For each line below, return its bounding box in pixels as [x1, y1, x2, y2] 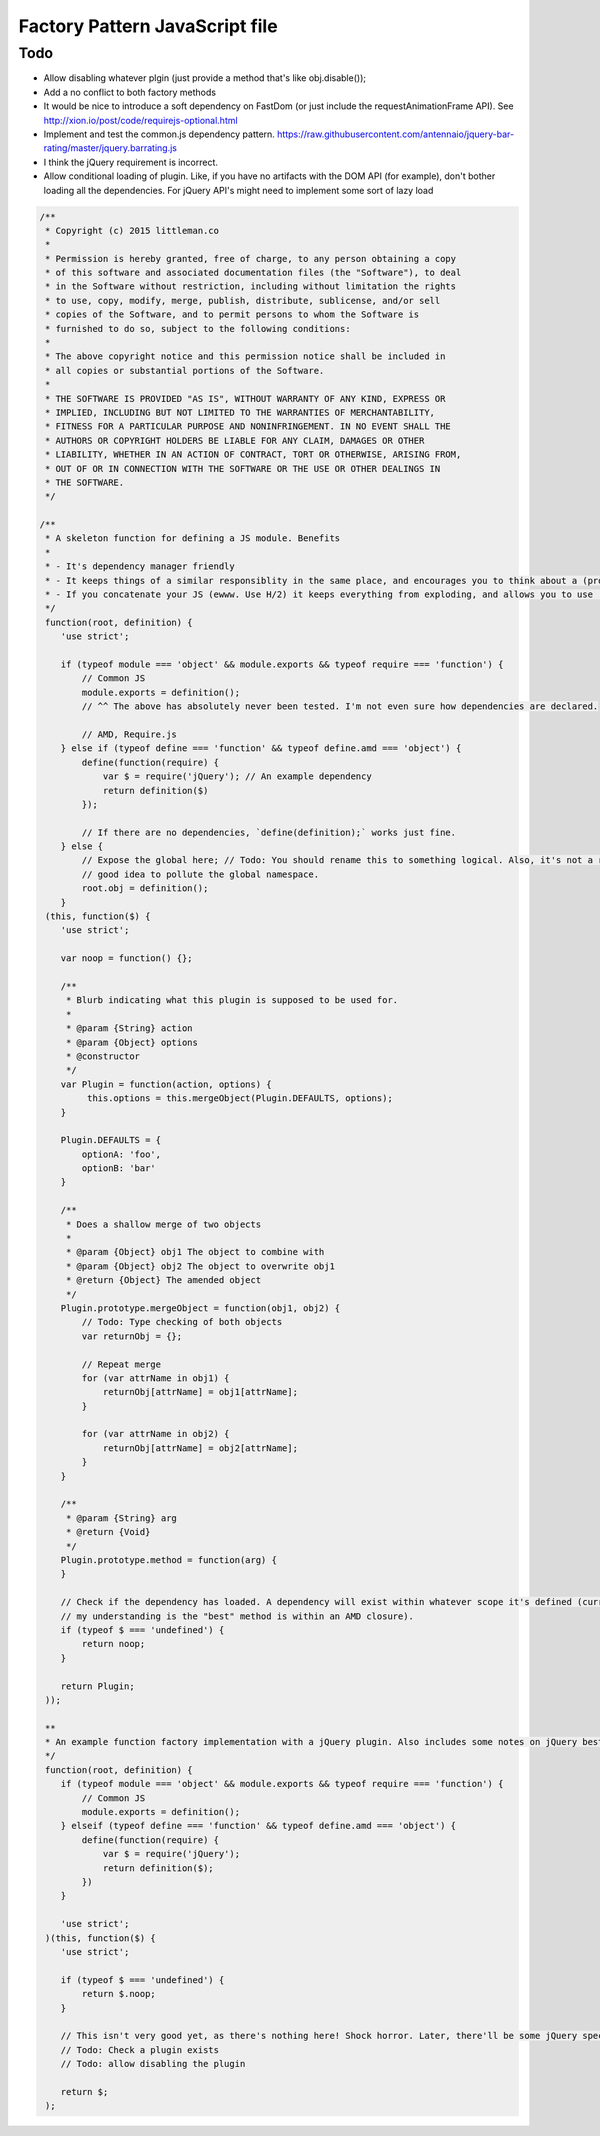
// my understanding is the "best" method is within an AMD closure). [60, 1610, 415, 1622]
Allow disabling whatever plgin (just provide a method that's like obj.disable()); [43, 72, 367, 84]
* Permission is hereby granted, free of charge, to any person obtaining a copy [45, 253, 457, 264]
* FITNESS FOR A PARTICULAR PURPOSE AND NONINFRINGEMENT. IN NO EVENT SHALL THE [45, 421, 452, 432]
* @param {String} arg [65, 1512, 177, 1524]
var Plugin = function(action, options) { [60, 1078, 272, 1090]
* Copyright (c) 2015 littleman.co [45, 225, 220, 236]
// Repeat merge [81, 1358, 162, 1370]
